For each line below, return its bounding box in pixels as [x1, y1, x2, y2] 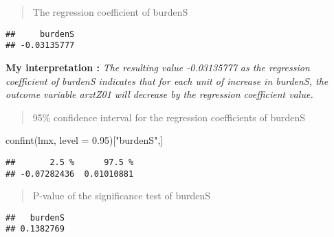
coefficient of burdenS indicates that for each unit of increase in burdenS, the [5, 73, 329, 88]
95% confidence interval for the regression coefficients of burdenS [32, 110, 306, 124]
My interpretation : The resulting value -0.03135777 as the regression [5, 60, 310, 74]
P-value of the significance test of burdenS [32, 188, 211, 203]
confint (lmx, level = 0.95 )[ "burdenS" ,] [5, 133, 164, 147]
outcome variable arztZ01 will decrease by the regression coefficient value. [5, 87, 313, 101]
